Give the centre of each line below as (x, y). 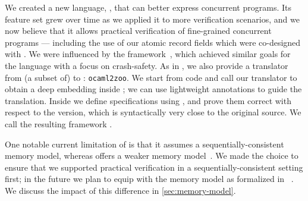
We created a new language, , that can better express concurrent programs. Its (148, 7)
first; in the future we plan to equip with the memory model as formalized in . (149, 179)
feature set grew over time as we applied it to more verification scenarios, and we (152, 19)
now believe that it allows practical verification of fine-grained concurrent (138, 31)
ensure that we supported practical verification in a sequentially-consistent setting (154, 167)
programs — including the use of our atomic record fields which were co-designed (153, 42)
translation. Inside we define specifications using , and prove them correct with (148, 100)
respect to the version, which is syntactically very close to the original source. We (153, 112)
